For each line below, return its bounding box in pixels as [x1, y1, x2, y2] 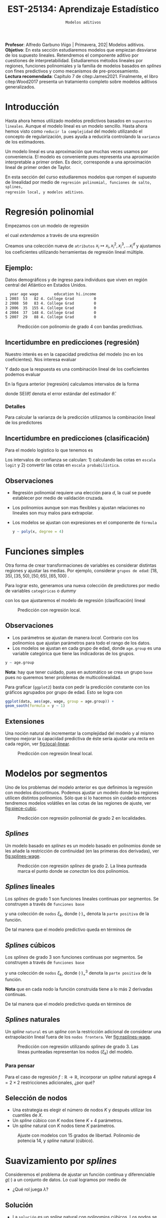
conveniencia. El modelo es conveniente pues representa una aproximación [5, 153, 160, 159]
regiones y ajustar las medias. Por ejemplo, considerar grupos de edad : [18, [5, 567, 158, 573]
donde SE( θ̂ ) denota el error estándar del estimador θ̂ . [5, 391, 116, 397]
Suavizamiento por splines [5, 1155, 117, 1166]
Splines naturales [5, 1015, 60, 1024]
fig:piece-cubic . [5, 806, 38, 812]
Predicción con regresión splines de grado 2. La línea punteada [17, 863, 147, 869]
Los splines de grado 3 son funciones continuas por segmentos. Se [5, 954, 143, 960]
